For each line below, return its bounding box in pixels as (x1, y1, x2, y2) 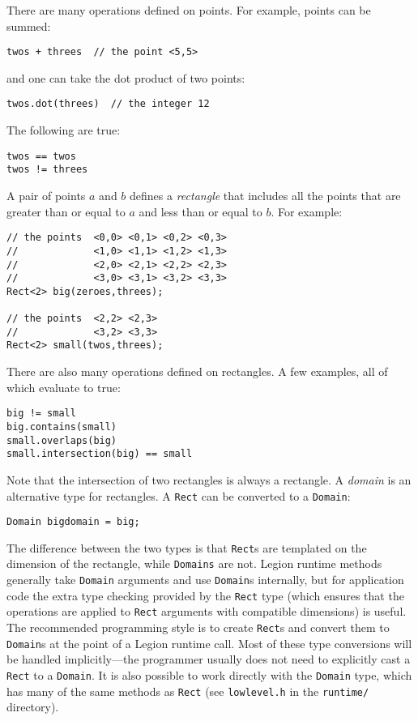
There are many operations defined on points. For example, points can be (6, 2, 371, 18)
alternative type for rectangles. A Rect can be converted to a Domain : (6, 487, 351, 504)
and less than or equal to (139, 203, 262, 220)
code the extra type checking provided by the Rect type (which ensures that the (6, 587, 404, 604)
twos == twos (6, 150, 76, 162)
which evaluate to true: (6, 378, 121, 395)
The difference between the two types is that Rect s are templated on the (6, 539, 367, 556)
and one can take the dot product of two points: (6, 69, 245, 86)
